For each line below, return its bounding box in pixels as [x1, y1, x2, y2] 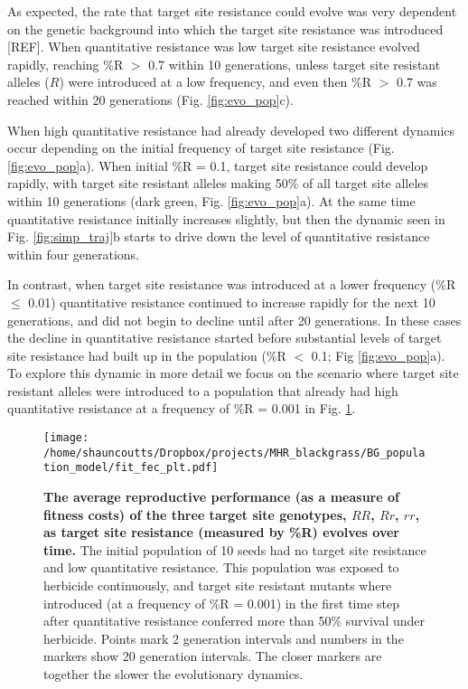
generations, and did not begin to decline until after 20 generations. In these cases [7, 310, 462, 329]
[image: [43, 431, 89, 445]
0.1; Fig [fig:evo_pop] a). [311, 345, 445, 364]
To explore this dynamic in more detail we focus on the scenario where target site [7, 363, 459, 382]
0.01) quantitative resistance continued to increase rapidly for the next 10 [28, 292, 435, 311]
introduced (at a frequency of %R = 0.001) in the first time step [43, 593, 400, 612]
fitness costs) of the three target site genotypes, [43, 505, 347, 524]
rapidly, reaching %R [7, 54, 124, 73]
